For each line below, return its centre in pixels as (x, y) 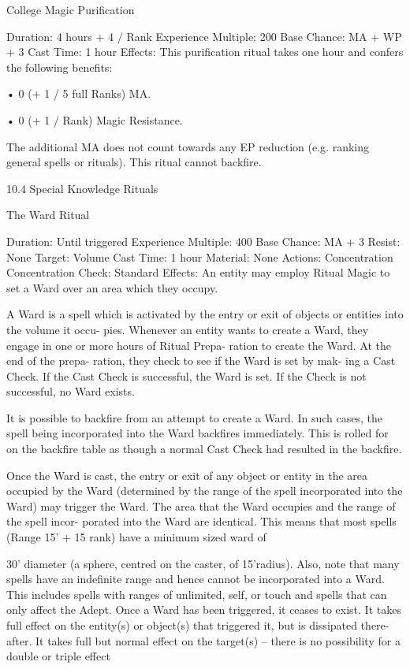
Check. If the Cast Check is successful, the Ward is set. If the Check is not (186, 375)
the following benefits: (60, 67)
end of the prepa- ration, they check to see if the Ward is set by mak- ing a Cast (201, 361)
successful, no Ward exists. (71, 391)
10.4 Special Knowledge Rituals (82, 188)
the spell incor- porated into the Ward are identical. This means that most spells (201, 521)
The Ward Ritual (48, 215)
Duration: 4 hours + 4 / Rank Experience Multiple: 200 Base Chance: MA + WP (204, 36)
